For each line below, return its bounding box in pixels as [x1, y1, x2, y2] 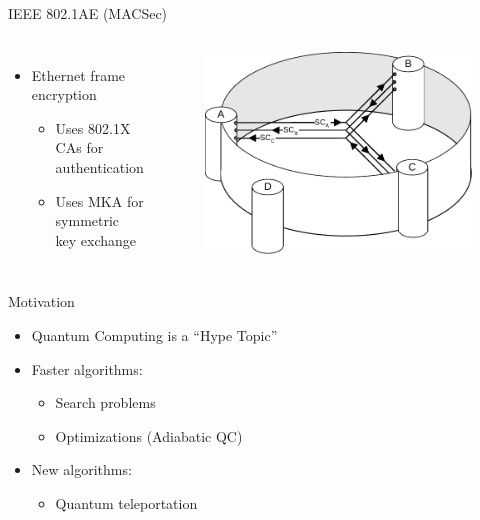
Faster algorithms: [31, 358, 143, 379]
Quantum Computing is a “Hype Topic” [31, 324, 278, 345]
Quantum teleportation [55, 492, 198, 513]
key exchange [55, 229, 137, 250]
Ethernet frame [31, 64, 126, 85]
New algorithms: [31, 459, 132, 480]
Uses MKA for [55, 190, 144, 211]
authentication [55, 156, 144, 177]
